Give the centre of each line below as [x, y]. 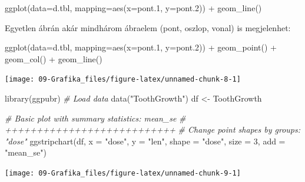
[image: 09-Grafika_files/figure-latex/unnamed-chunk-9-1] [123, 173]
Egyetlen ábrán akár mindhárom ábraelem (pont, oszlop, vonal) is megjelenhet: [148, 27]
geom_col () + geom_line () [54, 58]
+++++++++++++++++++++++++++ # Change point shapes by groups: [152, 129]
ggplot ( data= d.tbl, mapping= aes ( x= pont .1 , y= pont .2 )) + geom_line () [133, 8]
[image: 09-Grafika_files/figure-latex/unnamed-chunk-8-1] [123, 80]
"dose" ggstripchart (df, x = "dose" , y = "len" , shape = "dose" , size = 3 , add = [145, 141]
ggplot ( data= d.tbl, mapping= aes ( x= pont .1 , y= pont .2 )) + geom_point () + [141, 47]
